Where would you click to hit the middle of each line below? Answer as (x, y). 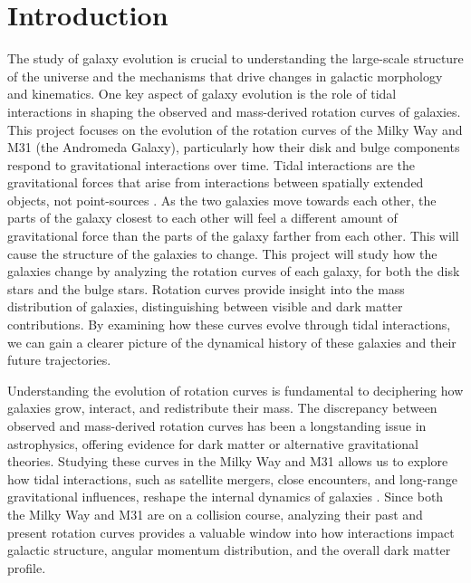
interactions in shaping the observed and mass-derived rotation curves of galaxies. (234, 111)
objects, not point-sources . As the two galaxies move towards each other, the (222, 200)
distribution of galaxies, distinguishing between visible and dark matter (205, 306)
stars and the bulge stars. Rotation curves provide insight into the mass (206, 288)
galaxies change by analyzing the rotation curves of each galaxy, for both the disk (234, 271)
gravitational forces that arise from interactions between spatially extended (216, 182)
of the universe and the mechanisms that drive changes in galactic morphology (225, 76)
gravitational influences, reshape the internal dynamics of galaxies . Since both (226, 497)
